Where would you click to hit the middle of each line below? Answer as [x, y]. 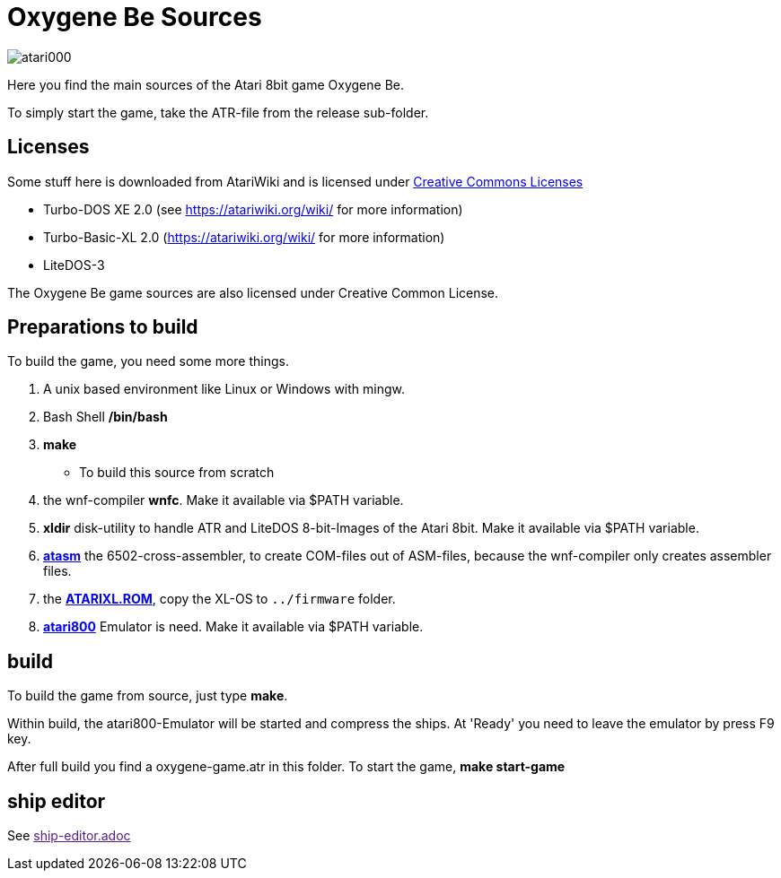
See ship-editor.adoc [69, 836]
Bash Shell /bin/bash [105, 417]
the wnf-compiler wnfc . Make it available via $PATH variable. [224, 500]
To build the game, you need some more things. [149, 361]
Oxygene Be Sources [135, 17]
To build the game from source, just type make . [148, 696]
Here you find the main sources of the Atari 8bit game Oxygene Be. [206, 84]
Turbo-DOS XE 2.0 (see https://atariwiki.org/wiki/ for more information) [253, 209]
